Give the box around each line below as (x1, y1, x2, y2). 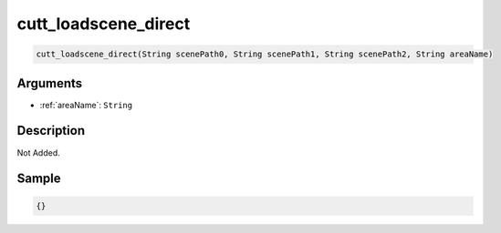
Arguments (16, 76, 83, 91)
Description (16, 123, 86, 138)
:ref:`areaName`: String (39, 99, 132, 110)
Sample (16, 171, 61, 187)
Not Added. (16, 147, 61, 158)
